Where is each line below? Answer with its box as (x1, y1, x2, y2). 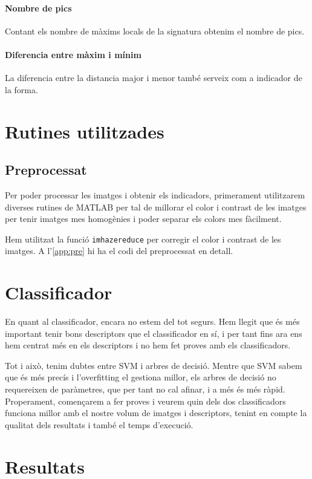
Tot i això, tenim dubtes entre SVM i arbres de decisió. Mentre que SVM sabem (5, 359, 302, 371)
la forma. (5, 83, 38, 96)
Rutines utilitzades (5, 119, 164, 143)
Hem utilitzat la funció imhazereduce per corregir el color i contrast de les (5, 232, 281, 245)
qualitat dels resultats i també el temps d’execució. (5, 418, 193, 431)
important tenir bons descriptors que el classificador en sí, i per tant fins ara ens (5, 327, 302, 339)
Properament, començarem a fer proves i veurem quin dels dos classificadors (5, 394, 286, 407)
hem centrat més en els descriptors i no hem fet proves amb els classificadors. (5, 339, 291, 351)
